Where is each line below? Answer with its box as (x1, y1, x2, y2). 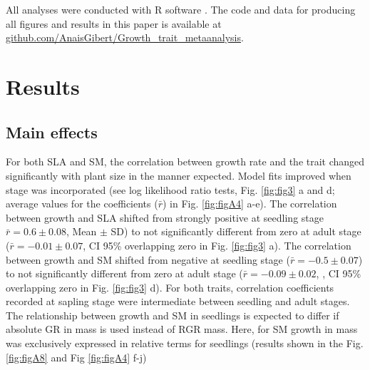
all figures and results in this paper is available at (6, 16, 222, 31)
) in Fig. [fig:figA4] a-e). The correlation (163, 196, 337, 211)
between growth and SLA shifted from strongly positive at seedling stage (6, 210, 324, 225)
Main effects (6, 120, 98, 143)
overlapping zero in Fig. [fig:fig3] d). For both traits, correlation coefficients (6, 279, 334, 294)
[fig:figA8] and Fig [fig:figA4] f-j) (6, 349, 147, 364)
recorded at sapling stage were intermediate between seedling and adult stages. (6, 294, 350, 309)
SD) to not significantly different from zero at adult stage (111, 224, 361, 239)
